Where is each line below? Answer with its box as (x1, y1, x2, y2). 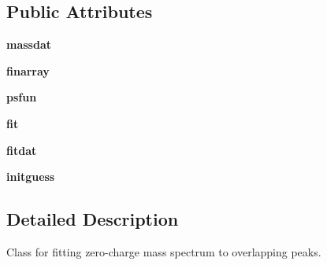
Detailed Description (6, 207, 179, 231)
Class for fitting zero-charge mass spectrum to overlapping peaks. (6, 243, 321, 259)
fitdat (6, 142, 37, 158)
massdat (6, 36, 51, 53)
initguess (6, 168, 55, 185)
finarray (6, 62, 50, 79)
